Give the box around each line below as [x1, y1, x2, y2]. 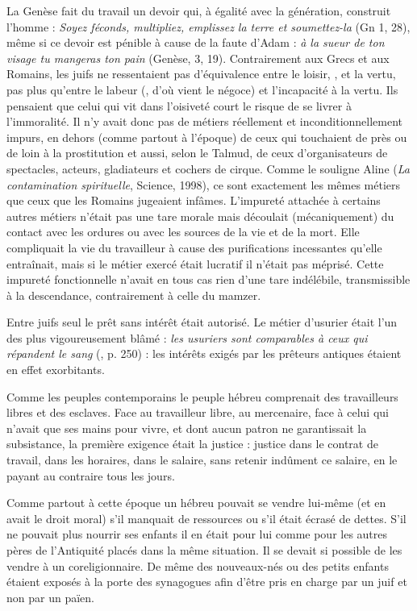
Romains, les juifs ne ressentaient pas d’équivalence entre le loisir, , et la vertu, [6, 65, 396, 82]
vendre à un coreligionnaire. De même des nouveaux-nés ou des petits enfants [6, 557, 389, 574]
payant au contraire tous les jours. [6, 467, 175, 484]
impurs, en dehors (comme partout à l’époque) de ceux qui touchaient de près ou [6, 128, 407, 145]
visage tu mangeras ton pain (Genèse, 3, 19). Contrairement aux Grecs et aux [6, 49, 390, 66]
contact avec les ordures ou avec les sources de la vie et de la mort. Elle [6, 223, 360, 240]
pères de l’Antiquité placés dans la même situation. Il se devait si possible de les [6, 542, 402, 558]
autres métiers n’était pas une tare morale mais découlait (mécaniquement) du [6, 207, 394, 224]
